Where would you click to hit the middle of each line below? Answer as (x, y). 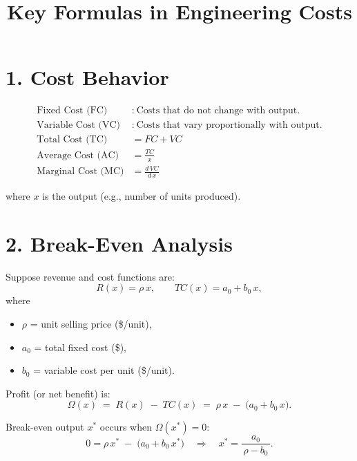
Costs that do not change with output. (218, 111)
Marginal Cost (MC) (80, 172)
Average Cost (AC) (78, 155)
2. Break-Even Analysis (119, 243)
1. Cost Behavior (87, 77)
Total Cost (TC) (72, 140)
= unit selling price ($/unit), (91, 324)
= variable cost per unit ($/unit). (104, 370)
